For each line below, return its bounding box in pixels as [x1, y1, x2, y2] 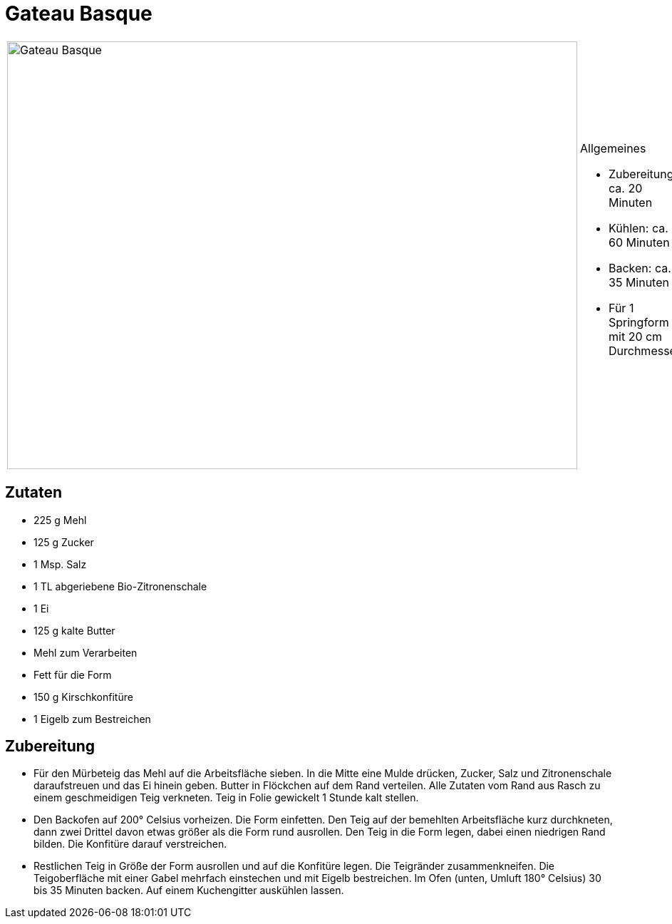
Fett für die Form [33, 668, 112, 681]
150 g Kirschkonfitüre [33, 690, 133, 703]
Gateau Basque [5, 1, 153, 26]
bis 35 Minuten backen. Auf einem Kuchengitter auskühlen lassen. [33, 884, 344, 897]
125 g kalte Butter [33, 624, 115, 637]
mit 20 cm [609, 329, 663, 344]
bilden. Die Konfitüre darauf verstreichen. [33, 838, 227, 851]
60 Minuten [609, 235, 670, 250]
